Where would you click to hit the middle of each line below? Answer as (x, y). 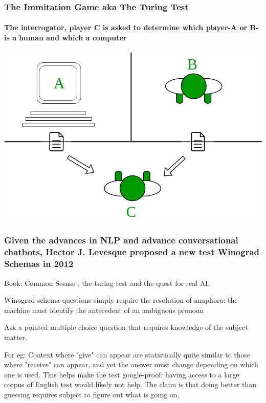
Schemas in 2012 (39, 264)
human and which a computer (73, 38)
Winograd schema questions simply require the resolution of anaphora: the (121, 300)
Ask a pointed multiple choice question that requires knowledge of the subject (126, 327)
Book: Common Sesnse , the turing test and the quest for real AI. (107, 283)
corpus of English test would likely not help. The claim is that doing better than (130, 384)
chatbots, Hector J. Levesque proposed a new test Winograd (132, 252)
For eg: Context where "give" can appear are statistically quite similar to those (127, 354)
